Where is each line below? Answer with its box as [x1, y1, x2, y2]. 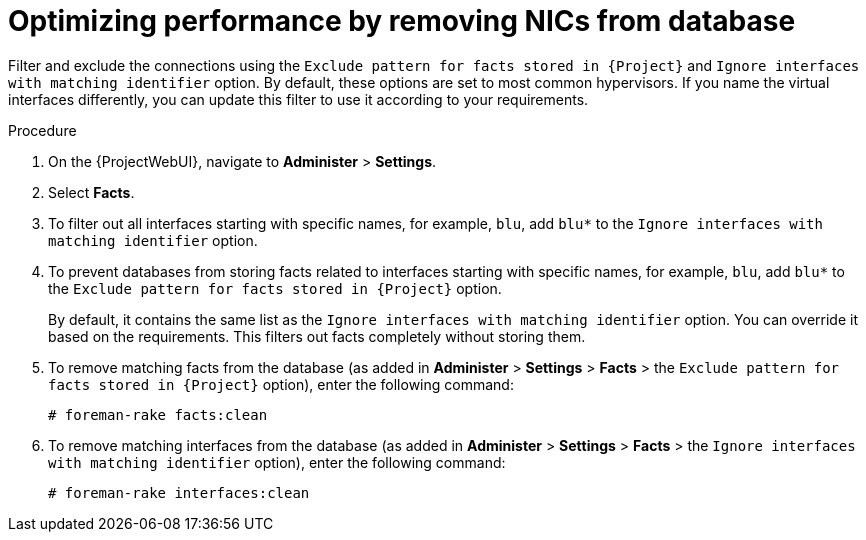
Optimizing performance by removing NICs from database [8, 4, 796, 38]
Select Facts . [48, 183, 135, 201]
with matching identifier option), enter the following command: [48, 453, 506, 471]
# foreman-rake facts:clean [48, 406, 268, 423]
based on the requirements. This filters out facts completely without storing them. [48, 327, 586, 345]
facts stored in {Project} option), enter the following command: [48, 375, 514, 393]
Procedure [8, 121, 77, 139]
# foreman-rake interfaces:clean [48, 484, 310, 501]
